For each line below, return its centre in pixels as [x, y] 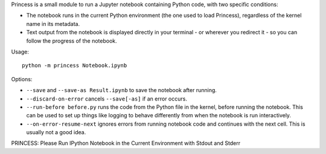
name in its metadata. [53, 23]
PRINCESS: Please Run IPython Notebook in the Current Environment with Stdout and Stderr [126, 143]
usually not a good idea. [56, 132]
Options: [22, 79]
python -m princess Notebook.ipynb [75, 66]
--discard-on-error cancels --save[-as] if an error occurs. [107, 99]
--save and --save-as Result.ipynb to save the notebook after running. [122, 90]
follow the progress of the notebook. [72, 41]
